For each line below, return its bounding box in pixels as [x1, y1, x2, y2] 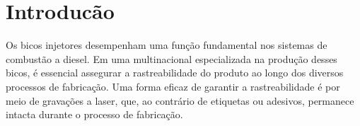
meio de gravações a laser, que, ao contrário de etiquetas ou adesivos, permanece [6, 93, 354, 108]
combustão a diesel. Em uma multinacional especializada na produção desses [6, 51, 337, 66]
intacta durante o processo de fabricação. [6, 107, 183, 122]
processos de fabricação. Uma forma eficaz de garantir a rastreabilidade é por [6, 79, 340, 93]
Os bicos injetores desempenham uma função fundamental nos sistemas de [6, 38, 327, 52]
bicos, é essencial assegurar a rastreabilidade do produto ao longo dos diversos [6, 65, 344, 80]
